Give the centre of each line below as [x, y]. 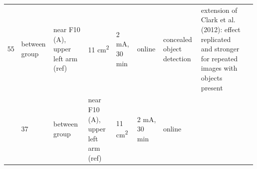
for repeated [219, 58]
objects [212, 77]
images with [219, 68]
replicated [216, 39]
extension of [219, 10]
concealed [178, 39]
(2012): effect [221, 29]
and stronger [220, 49]
